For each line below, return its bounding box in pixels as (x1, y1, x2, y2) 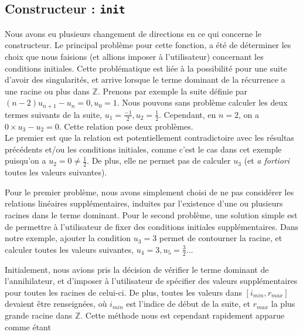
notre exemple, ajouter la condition (5, 232, 131, 244)
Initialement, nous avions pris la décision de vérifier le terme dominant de (5, 263, 269, 275)
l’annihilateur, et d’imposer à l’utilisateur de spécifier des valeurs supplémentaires (5, 275, 298, 287)
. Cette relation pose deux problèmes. (59, 120, 193, 132)
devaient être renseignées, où (5, 297, 107, 310)
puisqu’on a (5, 154, 46, 167)
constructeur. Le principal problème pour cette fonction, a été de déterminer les (5, 39, 291, 51)
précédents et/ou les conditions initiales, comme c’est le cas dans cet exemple (5, 143, 282, 155)
